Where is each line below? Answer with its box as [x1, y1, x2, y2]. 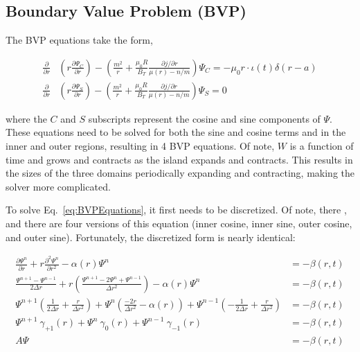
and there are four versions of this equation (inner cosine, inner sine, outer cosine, [6, 216, 352, 231]
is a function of [289, 139, 354, 153]
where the [6, 111, 47, 125]
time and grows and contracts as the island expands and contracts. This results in [6, 152, 353, 166]
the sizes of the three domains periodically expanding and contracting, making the [6, 166, 354, 180]
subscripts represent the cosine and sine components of [88, 111, 321, 125]
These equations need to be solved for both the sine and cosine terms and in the [6, 125, 346, 139]
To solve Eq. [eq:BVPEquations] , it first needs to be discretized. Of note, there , [6, 202, 347, 217]
